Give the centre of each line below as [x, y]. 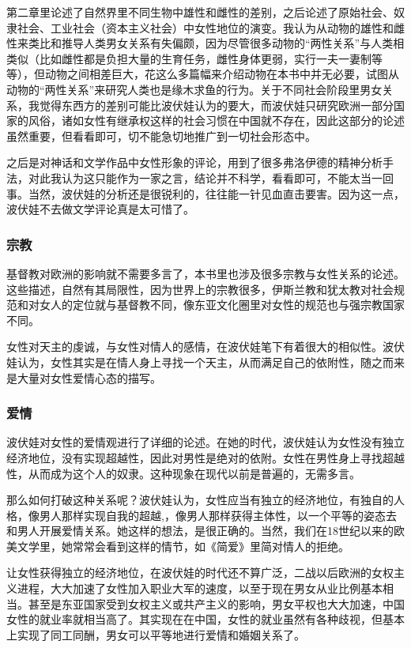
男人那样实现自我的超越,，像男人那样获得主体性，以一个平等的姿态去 [218, 515]
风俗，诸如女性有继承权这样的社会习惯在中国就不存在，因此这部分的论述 [216, 121]
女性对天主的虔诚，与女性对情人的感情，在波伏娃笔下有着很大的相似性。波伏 [205, 347]
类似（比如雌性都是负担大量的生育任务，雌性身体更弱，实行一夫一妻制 [189, 58]
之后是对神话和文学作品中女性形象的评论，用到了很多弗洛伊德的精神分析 [194, 162]
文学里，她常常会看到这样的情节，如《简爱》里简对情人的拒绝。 [183, 546]
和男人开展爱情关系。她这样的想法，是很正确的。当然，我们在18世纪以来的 [200, 531]
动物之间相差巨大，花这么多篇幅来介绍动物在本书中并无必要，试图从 [222, 74]
